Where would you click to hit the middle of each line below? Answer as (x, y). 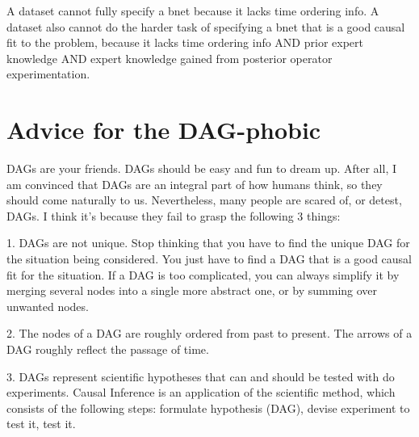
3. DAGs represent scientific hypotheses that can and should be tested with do (201, 376)
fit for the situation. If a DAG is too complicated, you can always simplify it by (203, 274)
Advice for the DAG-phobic (164, 130)
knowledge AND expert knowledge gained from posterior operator (170, 58)
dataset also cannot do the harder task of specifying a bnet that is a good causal (206, 26)
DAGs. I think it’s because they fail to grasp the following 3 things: (174, 215)
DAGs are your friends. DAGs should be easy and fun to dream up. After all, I (202, 168)
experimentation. (48, 74)
